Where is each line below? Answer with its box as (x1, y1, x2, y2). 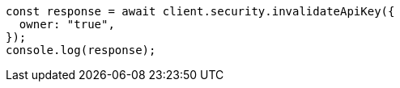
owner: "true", (19, 18, 115, 31)
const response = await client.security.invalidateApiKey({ (6, 5, 395, 18)
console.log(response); (6, 44, 156, 57)
